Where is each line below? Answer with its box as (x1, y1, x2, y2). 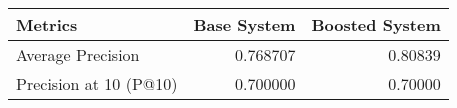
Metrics (16, 13, 78, 36)
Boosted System (311, 13, 441, 36)
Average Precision (16, 43, 140, 66)
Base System (193, 13, 296, 36)
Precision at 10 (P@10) (16, 72, 178, 95)
